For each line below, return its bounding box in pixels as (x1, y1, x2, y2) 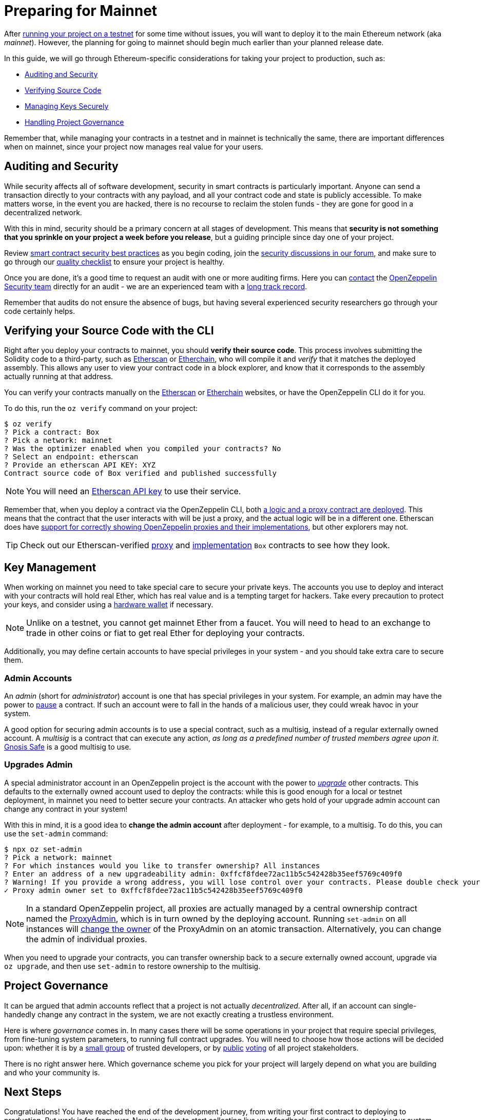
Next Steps (4, 1086, 62, 1099)
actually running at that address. (4, 372, 113, 381)
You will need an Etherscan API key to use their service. (26, 486, 241, 497)
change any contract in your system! (4, 804, 128, 813)
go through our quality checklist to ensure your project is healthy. (4, 257, 225, 266)
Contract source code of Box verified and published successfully (4, 469, 277, 478)
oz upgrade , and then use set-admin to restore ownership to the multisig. (4, 961, 261, 970)
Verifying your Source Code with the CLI (4, 324, 214, 338)
